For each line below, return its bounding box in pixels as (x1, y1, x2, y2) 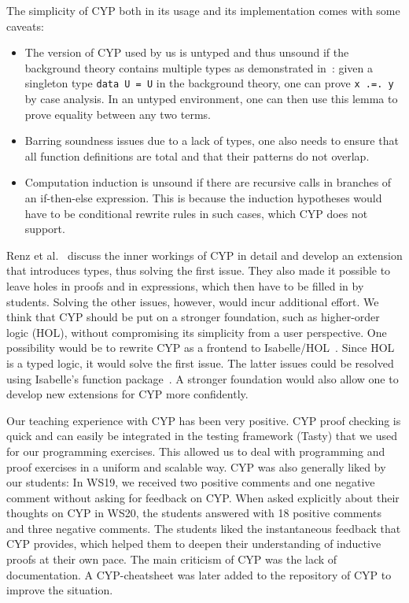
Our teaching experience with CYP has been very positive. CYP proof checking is (6, 412, 401, 428)
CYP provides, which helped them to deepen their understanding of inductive (6, 535, 381, 552)
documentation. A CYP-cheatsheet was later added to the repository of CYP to (6, 566, 392, 583)
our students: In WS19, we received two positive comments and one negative (6, 474, 375, 490)
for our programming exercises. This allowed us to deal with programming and (6, 442, 385, 459)
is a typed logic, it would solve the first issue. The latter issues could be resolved (6, 354, 394, 371)
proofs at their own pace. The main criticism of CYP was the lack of (6, 551, 337, 568)
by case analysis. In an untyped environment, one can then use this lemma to (24, 91, 398, 107)
